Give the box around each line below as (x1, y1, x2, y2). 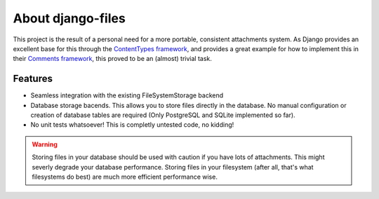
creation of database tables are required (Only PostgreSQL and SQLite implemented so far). (30, 111, 295, 119)
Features (13, 73, 53, 85)
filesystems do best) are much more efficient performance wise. (32, 172, 218, 181)
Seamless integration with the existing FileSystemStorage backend (30, 91, 224, 99)
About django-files (13, 11, 126, 26)
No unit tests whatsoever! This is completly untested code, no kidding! (30, 121, 234, 129)
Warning (32, 140, 58, 149)
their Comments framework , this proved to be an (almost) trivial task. (13, 55, 212, 63)
